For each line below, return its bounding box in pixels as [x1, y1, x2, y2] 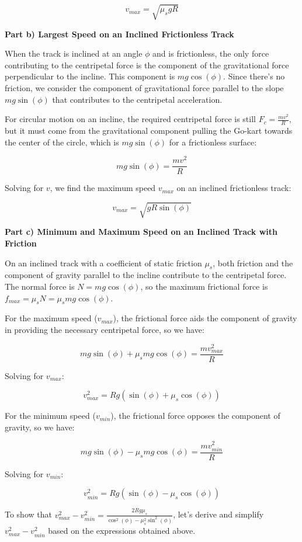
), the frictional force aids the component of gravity [113, 312, 297, 324]
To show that [5, 508, 52, 520]
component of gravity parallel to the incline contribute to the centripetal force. [5, 269, 287, 281]
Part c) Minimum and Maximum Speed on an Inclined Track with [5, 225, 277, 238]
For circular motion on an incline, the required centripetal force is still [5, 113, 256, 125]
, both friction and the [213, 256, 293, 269]
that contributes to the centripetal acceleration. [52, 93, 223, 105]
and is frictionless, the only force [152, 47, 269, 60]
